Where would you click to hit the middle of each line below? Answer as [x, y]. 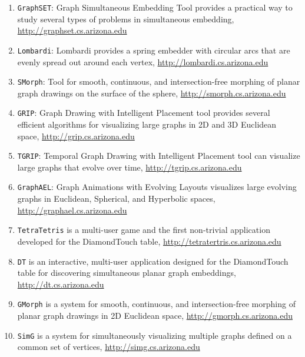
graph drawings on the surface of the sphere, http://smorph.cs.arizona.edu [152, 93]
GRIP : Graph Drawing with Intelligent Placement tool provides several [144, 113]
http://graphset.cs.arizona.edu [72, 30]
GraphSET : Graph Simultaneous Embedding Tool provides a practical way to [155, 7]
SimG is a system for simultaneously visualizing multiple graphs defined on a [155, 335]
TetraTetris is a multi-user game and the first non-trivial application [144, 230]
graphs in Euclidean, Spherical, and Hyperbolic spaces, [116, 198]
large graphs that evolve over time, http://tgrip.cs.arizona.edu [130, 167]
